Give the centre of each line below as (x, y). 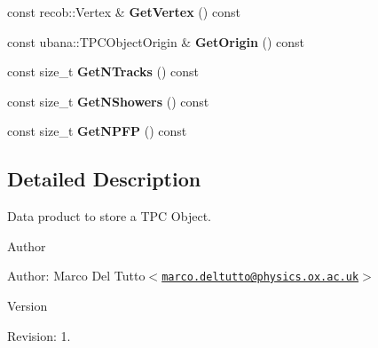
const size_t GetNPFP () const (97, 131)
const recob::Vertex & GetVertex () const (124, 12)
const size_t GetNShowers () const (108, 101)
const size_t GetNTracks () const (103, 71)
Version (28, 306)
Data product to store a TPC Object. (109, 216)
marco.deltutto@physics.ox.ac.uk (260, 277)
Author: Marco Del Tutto (76, 276)
